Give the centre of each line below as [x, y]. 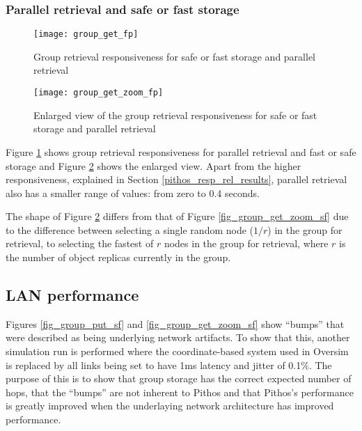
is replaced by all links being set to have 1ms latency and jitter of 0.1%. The [169, 365]
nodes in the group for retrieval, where [246, 243]
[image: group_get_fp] [86, 34]
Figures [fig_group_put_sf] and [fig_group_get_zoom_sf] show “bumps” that [175, 323]
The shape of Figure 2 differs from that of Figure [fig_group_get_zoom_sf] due [177, 216]
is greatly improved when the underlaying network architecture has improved [170, 406]
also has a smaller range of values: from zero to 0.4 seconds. [133, 193]
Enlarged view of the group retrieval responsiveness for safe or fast [175, 115]
